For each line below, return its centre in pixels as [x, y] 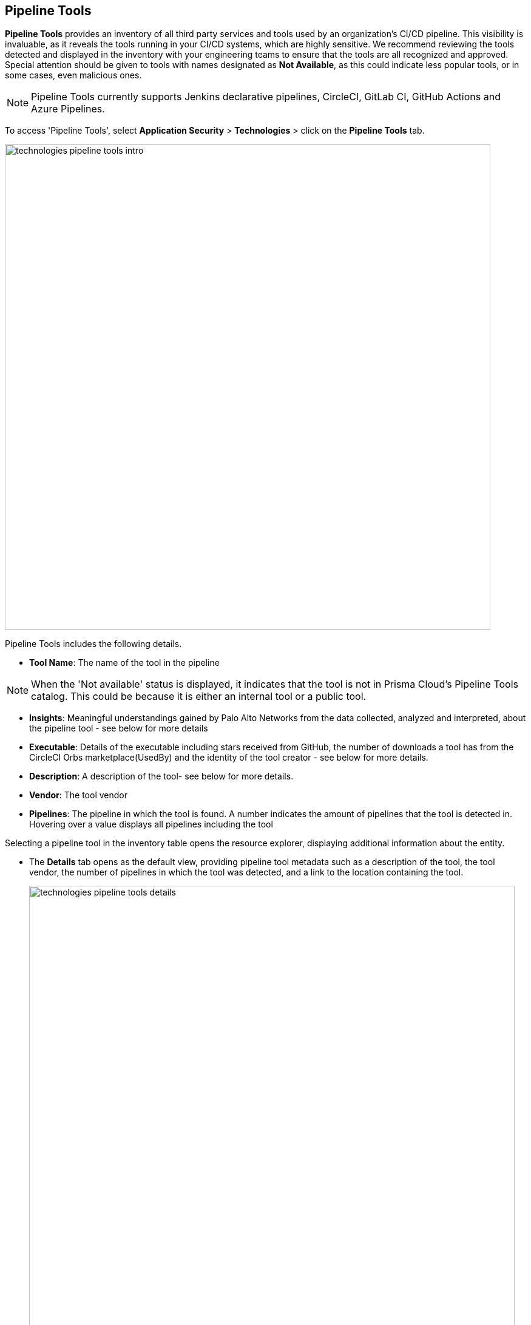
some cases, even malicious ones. [73, 75]
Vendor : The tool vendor [78, 795]
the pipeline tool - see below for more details [119, 728]
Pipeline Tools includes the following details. [93, 644]
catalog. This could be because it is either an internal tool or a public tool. [199, 697]
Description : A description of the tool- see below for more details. [161, 776]
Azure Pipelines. [68, 109]
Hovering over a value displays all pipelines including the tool [151, 824]
